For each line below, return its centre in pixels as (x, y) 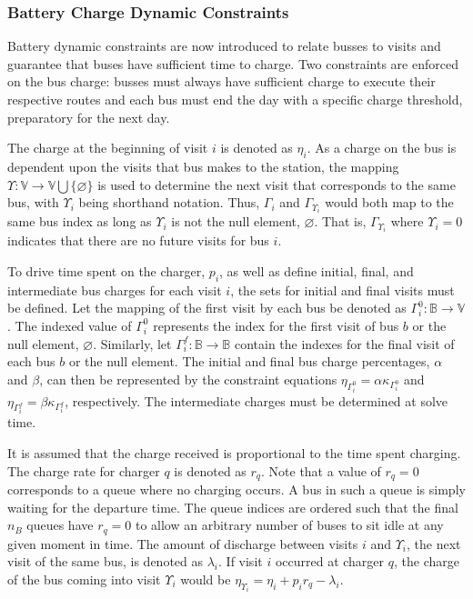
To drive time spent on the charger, (106, 270)
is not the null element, (236, 221)
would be (206, 579)
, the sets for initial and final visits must (342, 290)
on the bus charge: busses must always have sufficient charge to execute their (221, 81)
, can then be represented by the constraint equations (188, 379)
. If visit (241, 561)
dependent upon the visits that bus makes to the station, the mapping (203, 166)
